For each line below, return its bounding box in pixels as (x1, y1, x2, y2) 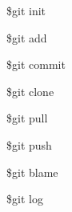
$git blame (6, 163, 58, 180)
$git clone (6, 82, 54, 99)
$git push (6, 136, 52, 153)
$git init (6, 2, 46, 18)
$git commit (6, 56, 66, 73)
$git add (6, 29, 47, 46)
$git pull (6, 110, 48, 126)
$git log (6, 190, 43, 207)
